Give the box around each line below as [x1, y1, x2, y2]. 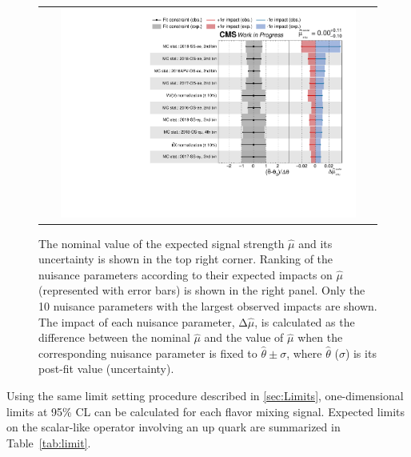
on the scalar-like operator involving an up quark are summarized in [6, 419, 341, 435]
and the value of [204, 329, 284, 346]
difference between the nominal [38, 329, 190, 346]
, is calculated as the [254, 313, 355, 330]
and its [298, 235, 333, 251]
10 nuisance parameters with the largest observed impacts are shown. [38, 298, 377, 314]
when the [297, 329, 343, 346]
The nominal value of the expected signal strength [38, 235, 285, 251]
